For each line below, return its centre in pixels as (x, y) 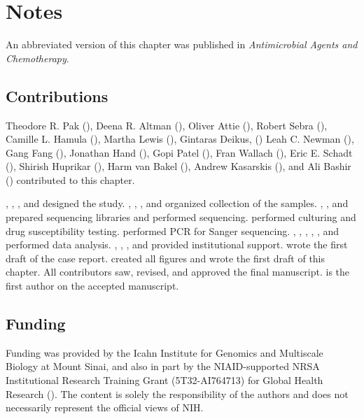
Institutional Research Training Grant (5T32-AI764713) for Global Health (164, 380)
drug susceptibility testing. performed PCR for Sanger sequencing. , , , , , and (173, 230)
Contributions (57, 95)
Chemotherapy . (37, 58)
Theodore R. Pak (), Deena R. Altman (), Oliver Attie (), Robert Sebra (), (167, 125)
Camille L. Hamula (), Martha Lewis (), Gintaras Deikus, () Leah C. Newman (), (180, 139)
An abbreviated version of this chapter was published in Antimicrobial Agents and (182, 44)
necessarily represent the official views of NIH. (105, 407)
